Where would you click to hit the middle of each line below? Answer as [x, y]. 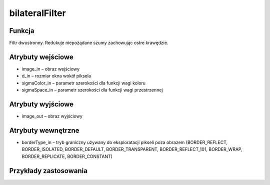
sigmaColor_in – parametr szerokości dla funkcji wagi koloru [84, 83]
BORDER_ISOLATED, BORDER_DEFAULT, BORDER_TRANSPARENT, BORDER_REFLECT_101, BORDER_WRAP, [132, 149]
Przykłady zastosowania [48, 171]
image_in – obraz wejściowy [51, 69]
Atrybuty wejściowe [41, 57]
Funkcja [22, 31]
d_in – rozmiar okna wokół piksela [56, 76]
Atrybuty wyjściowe [41, 104]
